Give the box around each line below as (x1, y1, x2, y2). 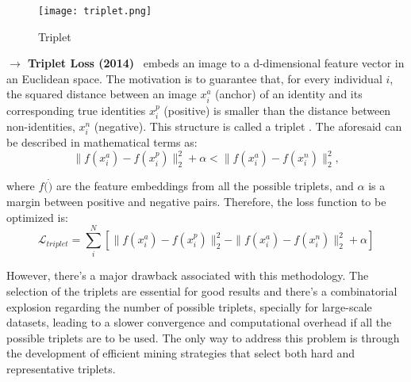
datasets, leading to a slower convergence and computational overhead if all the (6, 314, 392, 330)
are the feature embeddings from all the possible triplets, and (56, 178, 354, 194)
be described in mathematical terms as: (6, 134, 198, 151)
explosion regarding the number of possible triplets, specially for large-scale (6, 298, 372, 315)
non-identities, (6, 118, 75, 135)
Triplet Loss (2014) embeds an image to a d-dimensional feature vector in (28, 55, 405, 71)
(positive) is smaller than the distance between (163, 101, 391, 118)
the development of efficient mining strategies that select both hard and (6, 345, 355, 361)
